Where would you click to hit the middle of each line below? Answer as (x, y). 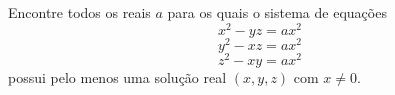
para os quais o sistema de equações (277, 12)
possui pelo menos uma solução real (117, 76)
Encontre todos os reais (79, 12)
